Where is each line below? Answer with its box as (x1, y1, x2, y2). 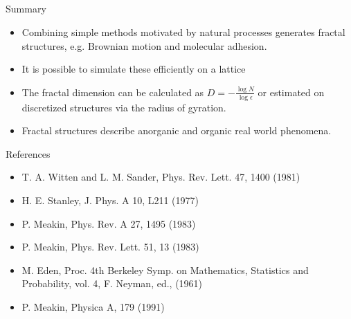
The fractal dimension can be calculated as (21, 84, 204, 99)
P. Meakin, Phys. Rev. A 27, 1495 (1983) (21, 216, 196, 230)
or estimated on (258, 84, 325, 99)
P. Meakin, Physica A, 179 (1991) (21, 299, 165, 313)
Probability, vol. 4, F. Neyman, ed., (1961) (21, 276, 203, 291)
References (6, 146, 51, 161)
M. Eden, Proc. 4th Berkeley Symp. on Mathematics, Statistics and (21, 262, 309, 277)
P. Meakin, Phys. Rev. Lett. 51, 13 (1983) (21, 239, 199, 254)
